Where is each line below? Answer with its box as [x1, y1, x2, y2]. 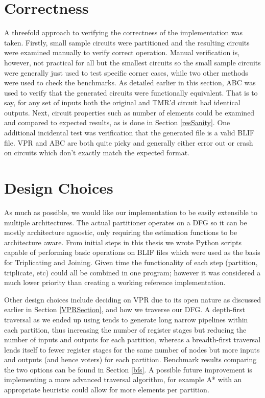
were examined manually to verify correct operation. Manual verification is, [4, 47, 240, 58]
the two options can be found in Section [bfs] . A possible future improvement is [4, 364, 252, 374]
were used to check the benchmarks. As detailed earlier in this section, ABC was [4, 77, 256, 88]
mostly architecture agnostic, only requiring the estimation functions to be [4, 227, 237, 238]
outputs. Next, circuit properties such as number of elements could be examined [4, 107, 255, 118]
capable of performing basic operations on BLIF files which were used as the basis [4, 247, 260, 257]
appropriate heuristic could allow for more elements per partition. [4, 384, 209, 395]
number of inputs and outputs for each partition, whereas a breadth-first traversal [4, 334, 261, 345]
